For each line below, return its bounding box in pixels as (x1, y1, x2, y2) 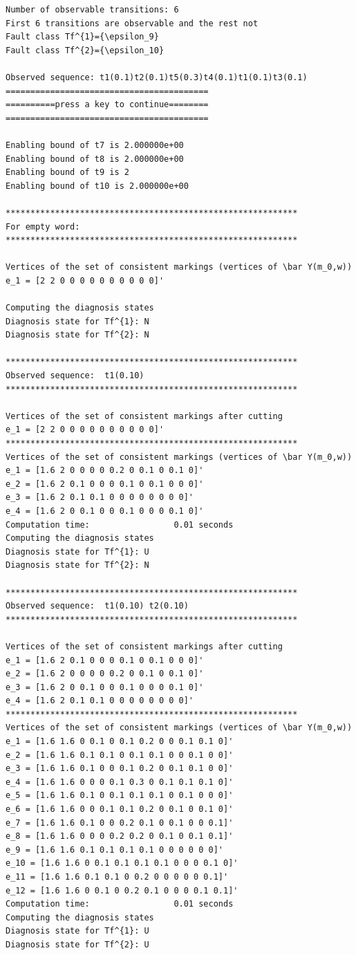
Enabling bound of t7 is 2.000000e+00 (6, 140, 184, 150)
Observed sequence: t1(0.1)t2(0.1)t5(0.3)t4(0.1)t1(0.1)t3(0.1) (6, 72, 308, 82)
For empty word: (6, 221, 80, 232)
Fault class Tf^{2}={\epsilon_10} (6, 45, 165, 55)
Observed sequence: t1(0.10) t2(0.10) (6, 601, 189, 611)
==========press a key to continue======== (6, 100, 209, 110)
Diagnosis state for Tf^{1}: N (6, 316, 149, 326)
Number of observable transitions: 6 (6, 5, 179, 15)
